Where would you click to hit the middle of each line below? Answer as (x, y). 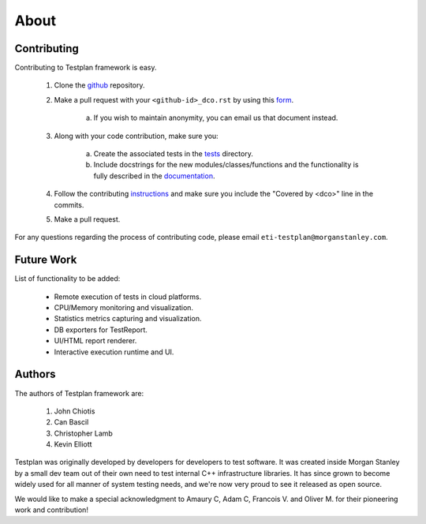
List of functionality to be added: (67, 279)
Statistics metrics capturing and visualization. (128, 319)
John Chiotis (75, 411)
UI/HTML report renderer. (95, 341)
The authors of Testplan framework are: (79, 393)
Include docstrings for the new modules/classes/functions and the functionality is (226, 165)
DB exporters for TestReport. (101, 329)
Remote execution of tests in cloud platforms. (128, 297)
